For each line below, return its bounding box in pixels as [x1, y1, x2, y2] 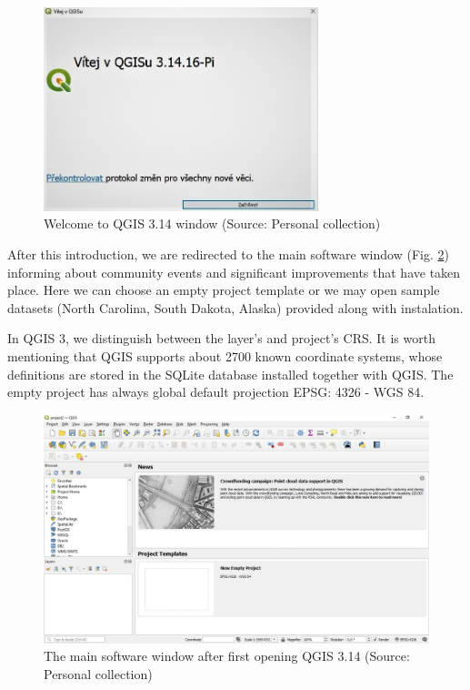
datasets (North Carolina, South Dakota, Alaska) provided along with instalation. [7, 298, 464, 317]
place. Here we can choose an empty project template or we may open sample [7, 280, 440, 299]
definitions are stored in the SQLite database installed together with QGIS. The [7, 364, 454, 383]
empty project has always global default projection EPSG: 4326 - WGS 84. [7, 382, 425, 401]
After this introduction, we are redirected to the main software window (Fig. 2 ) [7, 245, 449, 264]
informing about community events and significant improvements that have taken [7, 262, 461, 281]
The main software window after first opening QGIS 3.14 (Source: [44, 646, 410, 665]
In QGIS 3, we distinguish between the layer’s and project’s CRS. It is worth [7, 329, 435, 348]
